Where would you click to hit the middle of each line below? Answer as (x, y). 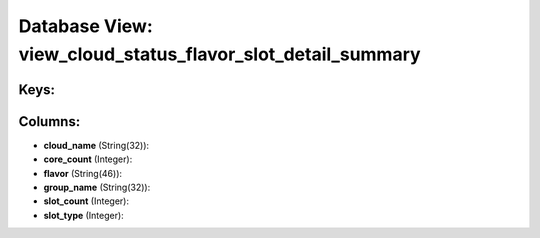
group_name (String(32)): (97, 187)
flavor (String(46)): (83, 173)
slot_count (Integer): (86, 201)
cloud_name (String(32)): (96, 145)
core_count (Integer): (88, 159)
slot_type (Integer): (83, 215)
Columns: (49, 121)
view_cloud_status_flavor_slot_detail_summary (219, 54)
